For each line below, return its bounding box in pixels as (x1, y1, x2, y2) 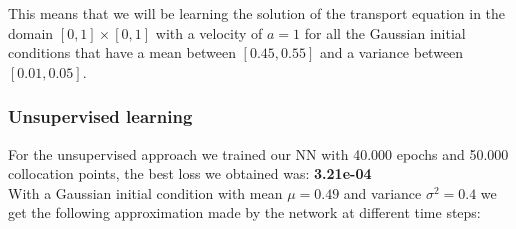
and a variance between (319, 42, 464, 63)
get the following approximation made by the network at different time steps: (8, 202, 481, 223)
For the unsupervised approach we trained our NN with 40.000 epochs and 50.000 (8, 143, 509, 164)
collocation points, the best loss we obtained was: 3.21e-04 (8, 163, 372, 184)
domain (8, 22, 54, 43)
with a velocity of (155, 22, 263, 43)
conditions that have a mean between (8, 42, 236, 63)
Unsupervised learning (8, 104, 193, 129)
